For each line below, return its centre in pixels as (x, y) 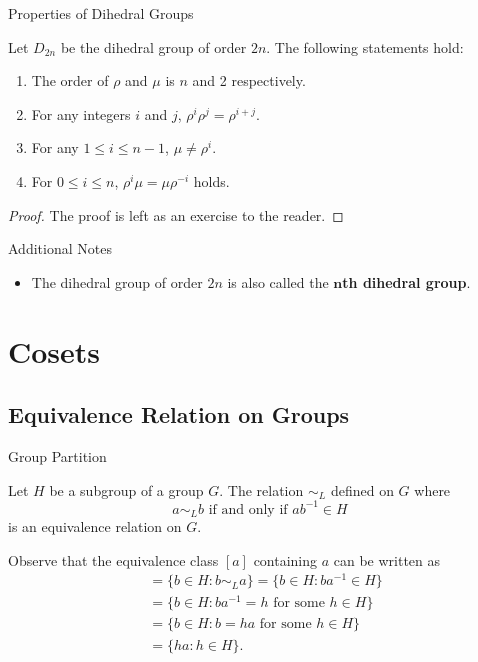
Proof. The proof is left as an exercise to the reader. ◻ (176, 214)
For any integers (81, 113)
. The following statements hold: (365, 46)
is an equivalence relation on (95, 526)
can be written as (387, 559)
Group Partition (57, 455)
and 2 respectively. (249, 80)
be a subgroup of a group (126, 489)
